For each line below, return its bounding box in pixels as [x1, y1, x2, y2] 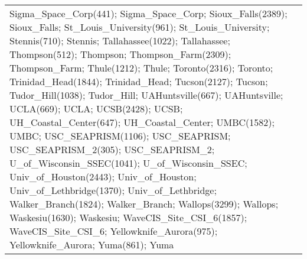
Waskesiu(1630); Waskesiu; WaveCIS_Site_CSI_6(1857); [9, 211, 247, 224]
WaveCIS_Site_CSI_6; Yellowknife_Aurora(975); [9, 224, 218, 238]
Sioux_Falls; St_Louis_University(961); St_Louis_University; [9, 20, 270, 34]
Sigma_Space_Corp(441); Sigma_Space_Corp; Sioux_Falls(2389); [9, 7, 288, 20]
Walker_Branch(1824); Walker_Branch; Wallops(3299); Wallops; [9, 197, 279, 211]
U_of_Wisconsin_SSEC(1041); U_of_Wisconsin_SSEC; [9, 156, 247, 170]
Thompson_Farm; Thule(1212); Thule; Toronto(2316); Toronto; [9, 61, 273, 75]
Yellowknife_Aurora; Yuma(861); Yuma [9, 238, 174, 251]
